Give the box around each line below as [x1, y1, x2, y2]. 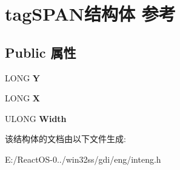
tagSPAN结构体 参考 [5, 1, 176, 26]
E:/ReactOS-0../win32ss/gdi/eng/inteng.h [5, 152, 161, 165]
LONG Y [5, 71, 40, 84]
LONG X [5, 92, 40, 104]
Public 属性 [5, 42, 76, 61]
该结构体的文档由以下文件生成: [5, 132, 126, 145]
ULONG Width [5, 112, 67, 124]
